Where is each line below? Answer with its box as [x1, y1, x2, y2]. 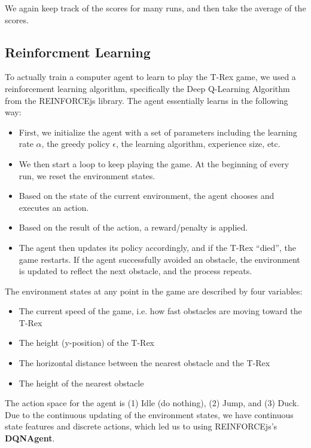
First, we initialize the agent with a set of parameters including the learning [19, 125, 297, 138]
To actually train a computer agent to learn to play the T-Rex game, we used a [5, 70, 296, 83]
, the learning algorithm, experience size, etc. [115, 137, 280, 150]
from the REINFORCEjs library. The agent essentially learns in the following [5, 94, 288, 106]
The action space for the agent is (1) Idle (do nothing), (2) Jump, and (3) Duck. [5, 397, 300, 409]
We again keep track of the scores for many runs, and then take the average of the [5, 2, 306, 14]
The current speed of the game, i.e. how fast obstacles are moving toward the [19, 305, 302, 317]
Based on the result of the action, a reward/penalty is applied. [19, 221, 248, 234]
